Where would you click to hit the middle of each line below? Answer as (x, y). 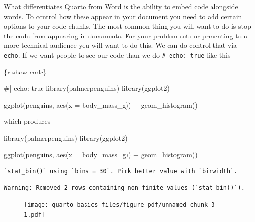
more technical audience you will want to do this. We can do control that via (121, 45)
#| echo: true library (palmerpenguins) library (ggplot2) (87, 88)
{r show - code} (25, 71)
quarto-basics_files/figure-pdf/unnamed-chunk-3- (135, 205)
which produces (27, 121)
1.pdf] (34, 215)
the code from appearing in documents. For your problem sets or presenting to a (126, 35)
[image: (36, 205)
